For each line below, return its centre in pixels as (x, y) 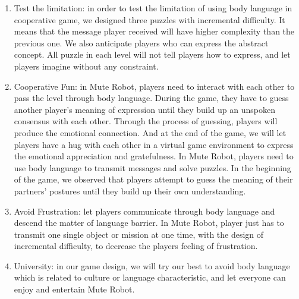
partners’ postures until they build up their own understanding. (130, 191)
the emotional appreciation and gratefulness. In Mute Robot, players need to (154, 156)
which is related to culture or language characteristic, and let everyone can (150, 277)
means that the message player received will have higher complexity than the (154, 31)
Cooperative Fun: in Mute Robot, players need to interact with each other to (154, 86)
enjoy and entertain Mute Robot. (74, 289)
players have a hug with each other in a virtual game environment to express (154, 144)
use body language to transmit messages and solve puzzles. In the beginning (152, 167)
